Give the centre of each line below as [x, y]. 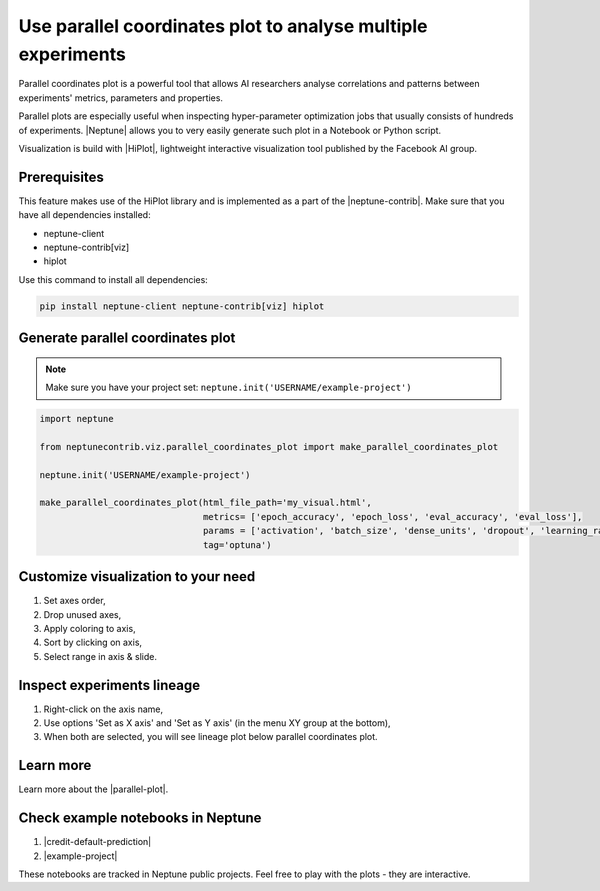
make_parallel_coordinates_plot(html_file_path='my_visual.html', [205, 503]
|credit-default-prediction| [97, 842]
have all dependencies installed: [84, 215]
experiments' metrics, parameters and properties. [121, 97]
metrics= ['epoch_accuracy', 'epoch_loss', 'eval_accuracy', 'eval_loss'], [392, 516]
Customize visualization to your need [137, 576]
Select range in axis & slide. [100, 656]
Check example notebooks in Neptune [140, 818]
